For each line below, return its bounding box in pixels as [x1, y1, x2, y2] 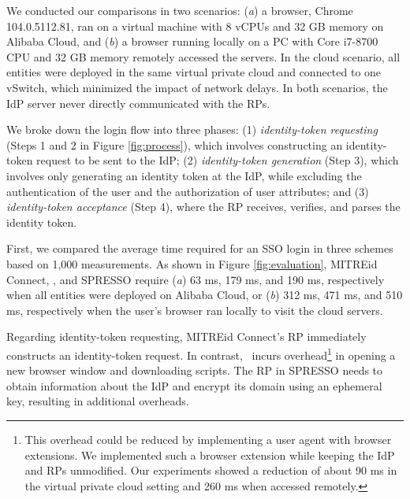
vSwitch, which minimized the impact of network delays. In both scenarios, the [6, 79, 388, 95]
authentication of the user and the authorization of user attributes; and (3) [6, 183, 369, 199]
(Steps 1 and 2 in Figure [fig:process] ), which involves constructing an [6, 136, 343, 153]
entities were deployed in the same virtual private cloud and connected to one [6, 64, 382, 80]
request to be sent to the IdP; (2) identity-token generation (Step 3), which [36, 152, 399, 168]
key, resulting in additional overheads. [6, 393, 189, 409]
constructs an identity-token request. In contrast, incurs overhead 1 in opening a [6, 344, 396, 363]
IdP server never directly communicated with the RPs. [6, 94, 270, 111]
